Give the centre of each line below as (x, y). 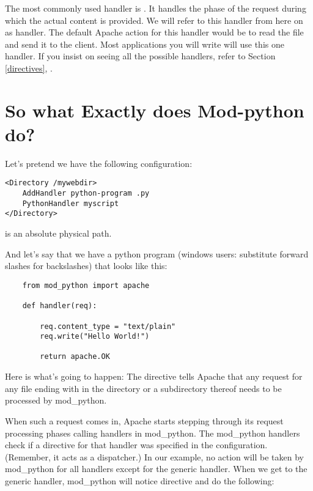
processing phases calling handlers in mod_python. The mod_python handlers (153, 433)
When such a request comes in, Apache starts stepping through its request (144, 420)
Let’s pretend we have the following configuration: (99, 163)
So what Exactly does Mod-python (155, 110)
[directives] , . (29, 68)
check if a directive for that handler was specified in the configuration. (136, 445)
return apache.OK (75, 357)
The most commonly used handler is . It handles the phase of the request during (156, 8)
